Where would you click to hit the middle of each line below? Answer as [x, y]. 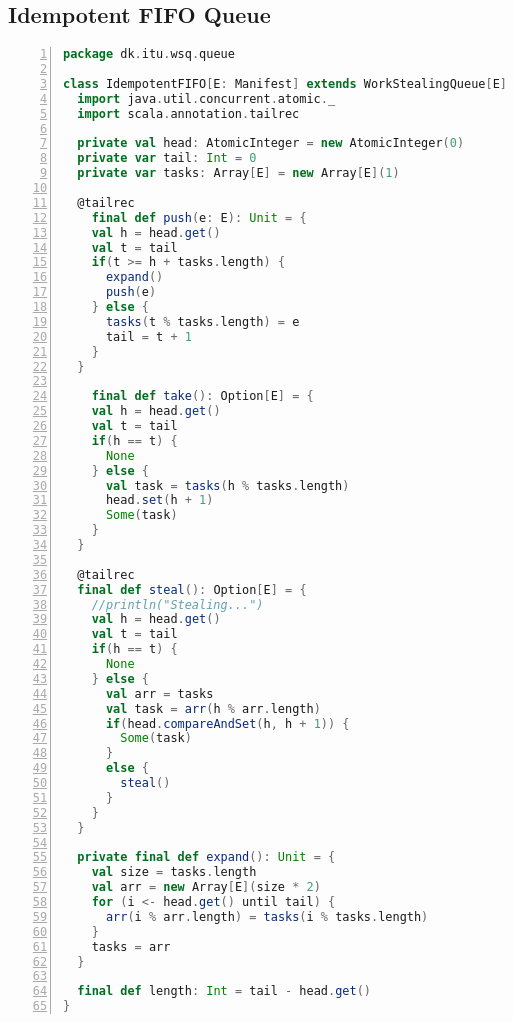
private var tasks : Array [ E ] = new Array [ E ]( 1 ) [238, 173]
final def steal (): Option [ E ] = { [192, 589]
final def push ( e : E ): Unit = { [199, 217]
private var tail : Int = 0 [167, 158]
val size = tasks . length [174, 872]
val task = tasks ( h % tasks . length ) [227, 485]
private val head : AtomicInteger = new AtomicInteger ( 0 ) [271, 143]
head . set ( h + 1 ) [159, 500]
